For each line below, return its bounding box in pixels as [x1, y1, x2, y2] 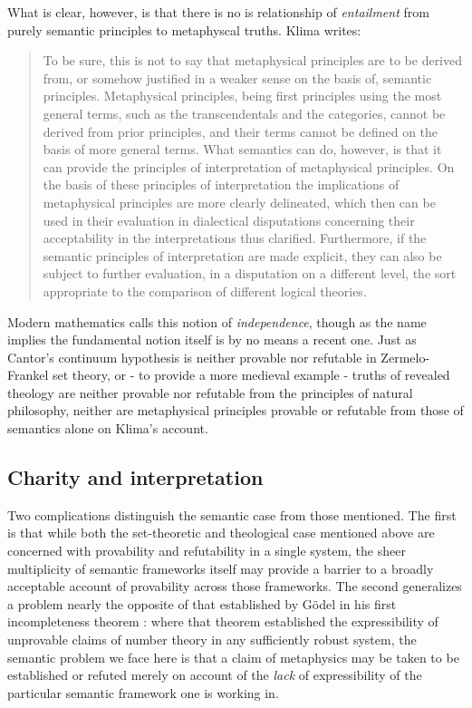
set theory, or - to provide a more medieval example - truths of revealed [53, 365, 450, 384]
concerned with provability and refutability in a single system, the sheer [7, 541, 406, 560]
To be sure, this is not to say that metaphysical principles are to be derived [43, 51, 463, 70]
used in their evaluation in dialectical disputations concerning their [43, 210, 415, 229]
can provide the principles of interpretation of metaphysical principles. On [43, 157, 455, 176]
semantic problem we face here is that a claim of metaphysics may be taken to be [7, 647, 459, 666]
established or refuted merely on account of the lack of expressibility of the [7, 665, 422, 684]
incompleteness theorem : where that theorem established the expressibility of [7, 612, 438, 631]
